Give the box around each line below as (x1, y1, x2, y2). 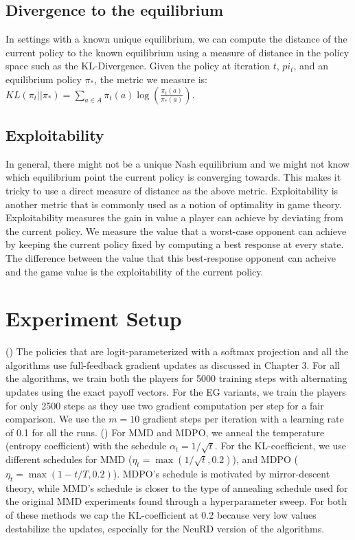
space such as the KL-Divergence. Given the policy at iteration (5, 58, 270, 73)
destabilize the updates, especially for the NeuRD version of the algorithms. (5, 521, 325, 535)
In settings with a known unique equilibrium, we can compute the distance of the (5, 32, 347, 46)
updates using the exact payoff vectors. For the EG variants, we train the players (5, 385, 346, 399)
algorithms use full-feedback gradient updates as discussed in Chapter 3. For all (5, 357, 341, 372)
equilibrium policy (5, 71, 82, 86)
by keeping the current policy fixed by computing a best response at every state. (5, 237, 344, 251)
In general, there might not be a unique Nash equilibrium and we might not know (5, 156, 350, 170)
